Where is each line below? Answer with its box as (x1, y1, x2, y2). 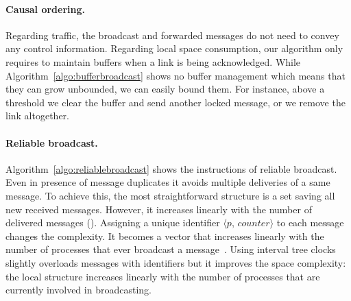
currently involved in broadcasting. (5, 282, 152, 297)
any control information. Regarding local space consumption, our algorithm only (5, 41, 343, 56)
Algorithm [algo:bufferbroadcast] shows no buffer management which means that (5, 68, 346, 82)
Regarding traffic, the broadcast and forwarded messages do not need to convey (5, 27, 339, 42)
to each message (276, 215, 344, 230)
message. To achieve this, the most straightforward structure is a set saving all (5, 188, 335, 202)
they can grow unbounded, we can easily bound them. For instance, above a (5, 82, 325, 96)
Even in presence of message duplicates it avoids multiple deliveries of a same (5, 175, 330, 189)
